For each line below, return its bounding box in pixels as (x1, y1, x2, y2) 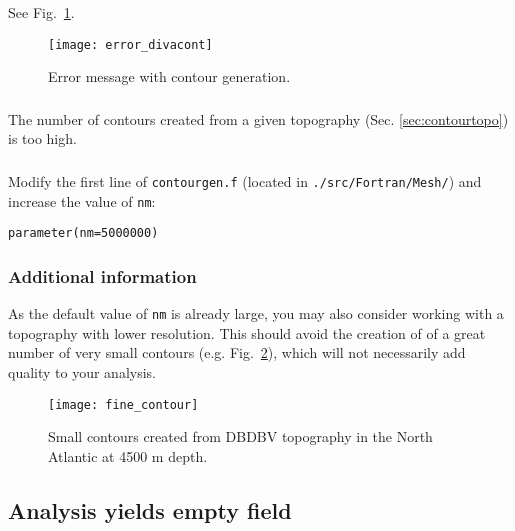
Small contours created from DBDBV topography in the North (48, 426, 433, 447)
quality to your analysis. (8, 361, 156, 382)
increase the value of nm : (8, 190, 156, 211)
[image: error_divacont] (48, 37, 213, 52)
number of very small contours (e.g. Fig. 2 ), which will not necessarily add (8, 342, 466, 363)
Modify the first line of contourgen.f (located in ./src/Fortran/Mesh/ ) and (8, 170, 482, 191)
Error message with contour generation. (48, 66, 291, 87)
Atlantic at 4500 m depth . (48, 445, 208, 466)
